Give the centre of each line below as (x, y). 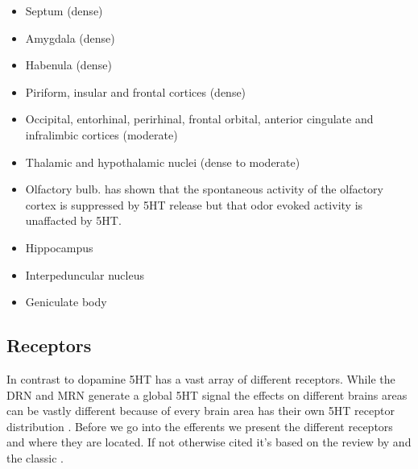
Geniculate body (66, 302)
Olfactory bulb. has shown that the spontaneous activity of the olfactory (204, 189)
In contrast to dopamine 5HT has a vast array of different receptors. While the (201, 378)
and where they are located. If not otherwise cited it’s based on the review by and (209, 442)
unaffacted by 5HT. (73, 220)
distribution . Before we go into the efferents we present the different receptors (200, 426)
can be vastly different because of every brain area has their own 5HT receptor (201, 411)
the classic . (35, 457)
